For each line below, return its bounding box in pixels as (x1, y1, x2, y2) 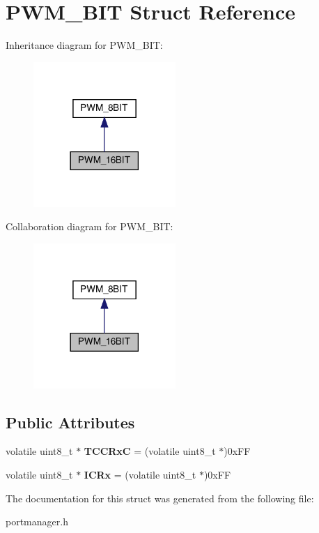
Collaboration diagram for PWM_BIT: (6, 219, 173, 234)
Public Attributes (6, 411, 135, 433)
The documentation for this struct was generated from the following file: (6, 490, 314, 505)
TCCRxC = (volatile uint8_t (84, 444, 216, 458)
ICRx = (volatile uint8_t (84, 467, 196, 481)
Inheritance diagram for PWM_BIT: (6, 38, 163, 52)
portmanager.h (6, 514, 68, 529)
